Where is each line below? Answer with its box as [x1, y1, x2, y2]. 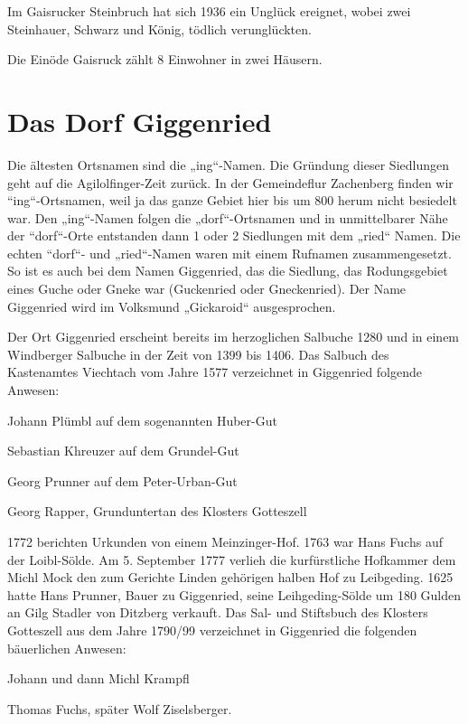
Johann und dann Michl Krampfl [7, 669, 190, 688]
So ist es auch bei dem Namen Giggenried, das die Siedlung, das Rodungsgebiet [7, 261, 448, 280]
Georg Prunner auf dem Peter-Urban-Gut [7, 471, 238, 490]
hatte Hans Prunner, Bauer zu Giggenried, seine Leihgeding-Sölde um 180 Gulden [7, 585, 462, 604]
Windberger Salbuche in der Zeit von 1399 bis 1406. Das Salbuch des [7, 344, 389, 363]
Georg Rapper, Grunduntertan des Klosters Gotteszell [7, 502, 307, 521]
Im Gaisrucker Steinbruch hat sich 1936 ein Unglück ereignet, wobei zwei [7, 2, 411, 20]
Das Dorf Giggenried [7, 102, 272, 139]
